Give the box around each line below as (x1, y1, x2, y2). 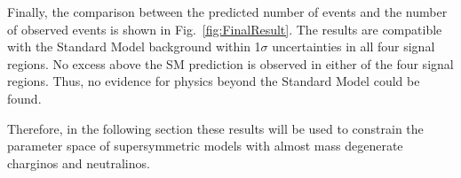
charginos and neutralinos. (7, 153, 150, 172)
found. (7, 89, 42, 107)
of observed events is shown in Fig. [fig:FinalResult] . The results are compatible (7, 19, 442, 38)
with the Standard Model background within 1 (7, 37, 261, 56)
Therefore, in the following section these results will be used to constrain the (7, 119, 424, 137)
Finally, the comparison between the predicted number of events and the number (7, 3, 448, 20)
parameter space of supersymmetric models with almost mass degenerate (7, 136, 403, 155)
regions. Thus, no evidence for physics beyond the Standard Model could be (7, 72, 420, 90)
